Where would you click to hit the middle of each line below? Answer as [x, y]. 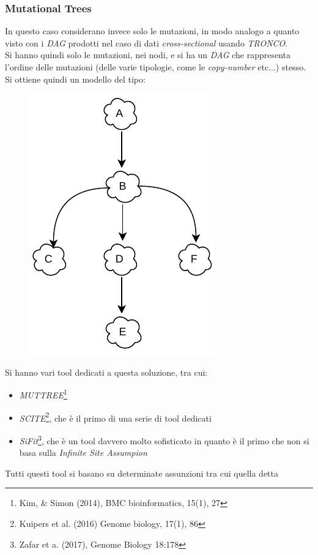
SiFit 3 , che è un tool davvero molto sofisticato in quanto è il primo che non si [164, 439]
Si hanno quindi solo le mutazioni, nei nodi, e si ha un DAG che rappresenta [148, 55]
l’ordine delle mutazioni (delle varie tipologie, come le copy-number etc [137, 67]
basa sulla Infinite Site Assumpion [83, 453]
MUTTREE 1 [43, 394]
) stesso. [291, 67]
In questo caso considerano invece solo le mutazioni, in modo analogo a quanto [152, 31]
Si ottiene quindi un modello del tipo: [75, 79]
